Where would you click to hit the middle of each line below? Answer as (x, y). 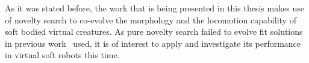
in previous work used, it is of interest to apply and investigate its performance (153, 43)
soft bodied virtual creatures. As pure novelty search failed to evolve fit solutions (154, 31)
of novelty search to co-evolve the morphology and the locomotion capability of (151, 19)
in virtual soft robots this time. (62, 55)
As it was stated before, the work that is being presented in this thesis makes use (155, 8)
